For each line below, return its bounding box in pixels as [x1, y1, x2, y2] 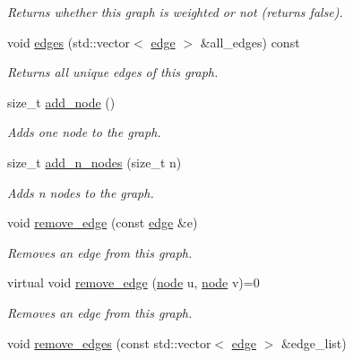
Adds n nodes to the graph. [7, 183, 154, 201]
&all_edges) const [200, 32, 300, 51]
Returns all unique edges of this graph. [7, 63, 219, 81]
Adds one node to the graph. [7, 123, 161, 141]
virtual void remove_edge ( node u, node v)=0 [7, 273, 260, 292]
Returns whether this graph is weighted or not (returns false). [7, 3, 343, 21]
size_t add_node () [7, 92, 116, 111]
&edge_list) [280, 333, 347, 352]
